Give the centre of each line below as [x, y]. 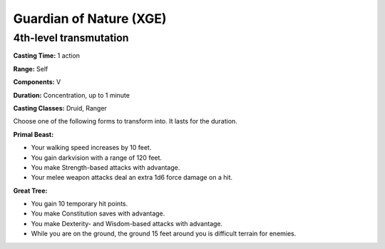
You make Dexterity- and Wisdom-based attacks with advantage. [127, 223]
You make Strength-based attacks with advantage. [106, 167]
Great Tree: [30, 190]
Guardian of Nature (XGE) [90, 19]
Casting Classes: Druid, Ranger [60, 108]
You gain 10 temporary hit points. [79, 204]
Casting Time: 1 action [47, 56]
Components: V [37, 82]
